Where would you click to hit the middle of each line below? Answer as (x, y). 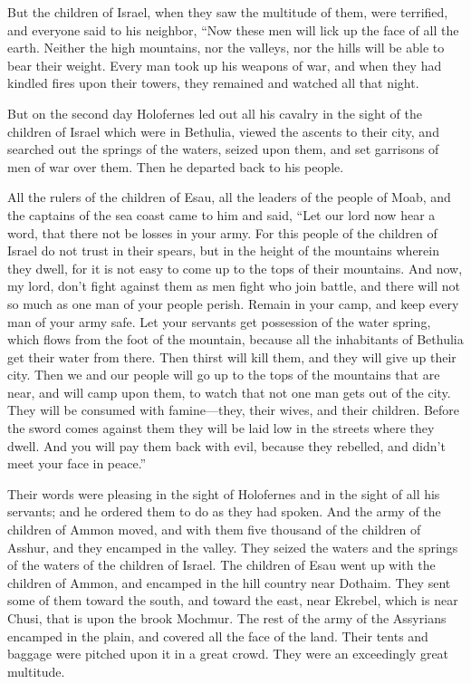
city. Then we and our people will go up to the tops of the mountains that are (224, 375)
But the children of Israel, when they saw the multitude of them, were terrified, (228, 12)
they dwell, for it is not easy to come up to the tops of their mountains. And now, (235, 268)
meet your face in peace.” (77, 463)
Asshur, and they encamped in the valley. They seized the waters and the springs (233, 547)
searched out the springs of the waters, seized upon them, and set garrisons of (223, 149)
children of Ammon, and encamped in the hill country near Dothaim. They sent (229, 582)
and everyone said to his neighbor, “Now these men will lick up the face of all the (233, 29)
